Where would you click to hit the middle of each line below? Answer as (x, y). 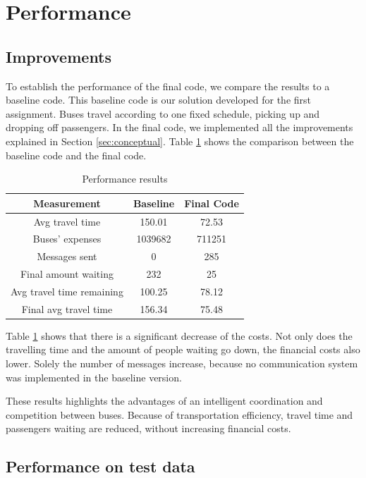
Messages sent (67, 256)
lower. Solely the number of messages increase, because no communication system (182, 363)
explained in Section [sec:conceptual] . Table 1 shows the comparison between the (180, 141)
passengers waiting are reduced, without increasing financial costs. (148, 428)
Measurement (67, 203)
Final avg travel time (67, 308)
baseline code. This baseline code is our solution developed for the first (159, 100)
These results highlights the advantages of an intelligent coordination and (164, 401)
